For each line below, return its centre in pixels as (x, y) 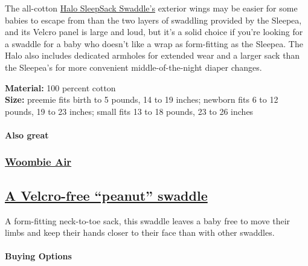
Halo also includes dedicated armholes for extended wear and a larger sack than (152, 55)
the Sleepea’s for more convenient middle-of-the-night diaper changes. (133, 67)
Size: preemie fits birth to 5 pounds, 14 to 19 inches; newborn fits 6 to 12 (142, 99)
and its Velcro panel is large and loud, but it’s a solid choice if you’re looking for (154, 32)
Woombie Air (38, 162)
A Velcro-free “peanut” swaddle (106, 195)
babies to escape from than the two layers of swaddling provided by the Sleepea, (153, 20)
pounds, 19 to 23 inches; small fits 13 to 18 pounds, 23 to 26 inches (129, 111)
